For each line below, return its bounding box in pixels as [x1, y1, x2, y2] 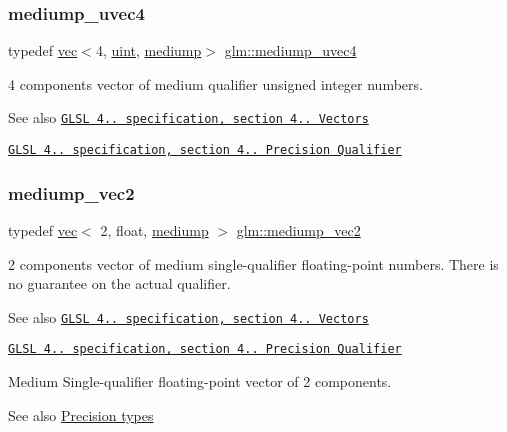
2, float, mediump [100, 219, 209, 240]
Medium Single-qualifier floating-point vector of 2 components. [8, 371, 392, 392]
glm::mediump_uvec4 [224, 40, 357, 61]
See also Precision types [8, 404, 154, 425]
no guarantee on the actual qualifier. [8, 273, 231, 294]
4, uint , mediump [95, 40, 202, 61]
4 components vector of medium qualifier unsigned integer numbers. [8, 73, 423, 94]
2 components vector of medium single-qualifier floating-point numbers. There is [8, 253, 499, 274]
